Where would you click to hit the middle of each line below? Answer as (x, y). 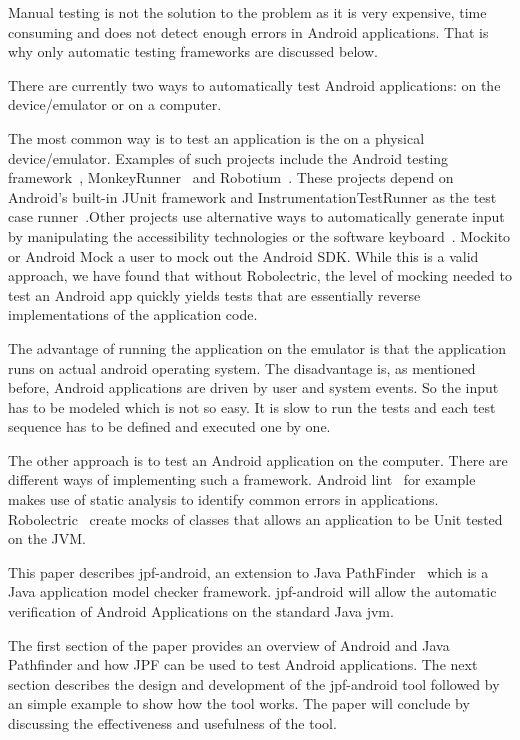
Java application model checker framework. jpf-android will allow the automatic (252, 591)
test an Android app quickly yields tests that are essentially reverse (214, 294)
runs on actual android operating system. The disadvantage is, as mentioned (242, 367)
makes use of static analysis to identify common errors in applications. (223, 499)
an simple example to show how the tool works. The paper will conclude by (239, 703)
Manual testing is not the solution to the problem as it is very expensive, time (247, 12)
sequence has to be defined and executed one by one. (169, 426)
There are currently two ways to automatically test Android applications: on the (254, 84)
